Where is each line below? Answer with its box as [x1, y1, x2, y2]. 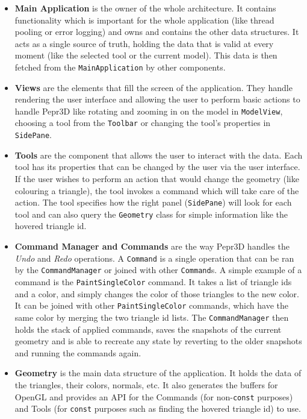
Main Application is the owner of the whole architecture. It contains [14, 2, 276, 14]
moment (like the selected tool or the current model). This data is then [14, 49, 278, 61]
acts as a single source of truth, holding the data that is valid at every [14, 37, 274, 49]
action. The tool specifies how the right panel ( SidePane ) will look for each [14, 196, 292, 209]
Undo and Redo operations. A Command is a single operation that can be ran [14, 251, 294, 264]
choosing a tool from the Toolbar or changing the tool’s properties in [14, 116, 271, 129]
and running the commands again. [14, 346, 141, 359]
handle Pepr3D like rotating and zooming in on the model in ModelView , [14, 104, 283, 117]
